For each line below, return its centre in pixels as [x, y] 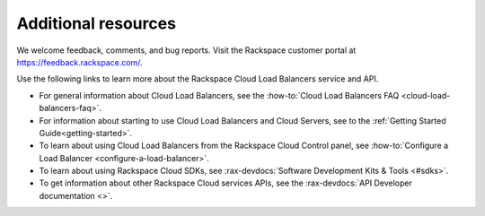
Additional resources [97, 23]
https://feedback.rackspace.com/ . [79, 62]
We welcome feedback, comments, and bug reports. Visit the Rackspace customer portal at [186, 50]
